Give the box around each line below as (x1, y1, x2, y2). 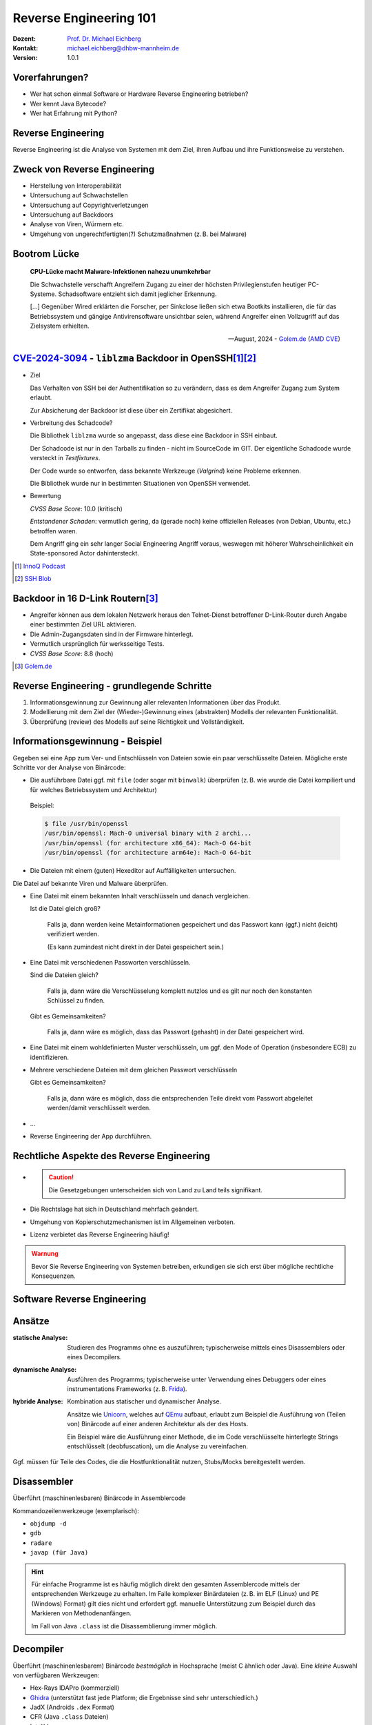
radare (30, 1539, 52, 1547)
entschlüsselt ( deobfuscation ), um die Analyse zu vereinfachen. (67, 1442, 248, 1450)
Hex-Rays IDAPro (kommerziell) (30, 1684, 120, 1692)
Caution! (48, 1173, 74, 1181)
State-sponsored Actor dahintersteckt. (30, 549, 139, 558)
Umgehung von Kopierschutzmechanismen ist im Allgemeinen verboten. (30, 1218, 236, 1226)
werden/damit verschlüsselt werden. (47, 1104, 151, 1112)
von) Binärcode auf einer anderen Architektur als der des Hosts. (67, 1420, 249, 1428)
